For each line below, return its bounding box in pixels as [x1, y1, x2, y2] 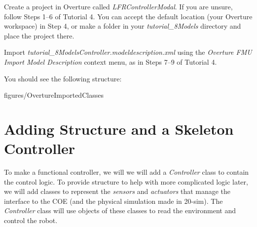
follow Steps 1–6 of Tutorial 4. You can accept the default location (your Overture [4, 11, 253, 21]
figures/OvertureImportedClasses [4, 90, 104, 100]
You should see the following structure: [4, 73, 122, 83]
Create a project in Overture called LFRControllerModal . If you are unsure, [4, 1, 233, 11]
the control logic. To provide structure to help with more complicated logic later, [4, 176, 248, 187]
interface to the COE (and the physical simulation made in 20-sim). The [4, 195, 223, 206]
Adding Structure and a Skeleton [4, 118, 234, 139]
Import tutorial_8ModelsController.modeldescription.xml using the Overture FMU [4, 47, 252, 57]
